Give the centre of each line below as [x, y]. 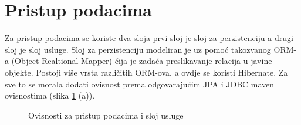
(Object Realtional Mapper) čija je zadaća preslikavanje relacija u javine [142, 61]
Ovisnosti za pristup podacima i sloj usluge [106, 115]
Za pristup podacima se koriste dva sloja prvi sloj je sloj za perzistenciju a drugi [149, 38]
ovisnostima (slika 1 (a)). [50, 95]
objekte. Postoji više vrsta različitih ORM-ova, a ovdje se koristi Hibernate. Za [146, 72]
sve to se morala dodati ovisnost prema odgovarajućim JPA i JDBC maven [140, 84]
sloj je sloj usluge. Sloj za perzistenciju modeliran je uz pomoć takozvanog [138, 49]
